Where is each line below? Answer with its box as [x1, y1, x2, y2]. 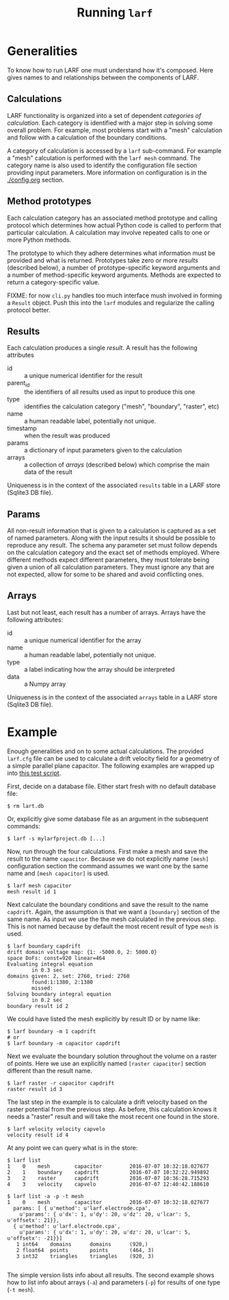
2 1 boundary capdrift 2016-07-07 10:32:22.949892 [7, 1168, 210, 1176]
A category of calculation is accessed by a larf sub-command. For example [7, 146, 222, 155]
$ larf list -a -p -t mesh [7, 1192, 84, 1200]
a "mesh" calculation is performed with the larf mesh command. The [7, 154, 201, 162]
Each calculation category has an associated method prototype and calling [7, 214, 217, 222]
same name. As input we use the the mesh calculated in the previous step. [7, 915, 217, 923]
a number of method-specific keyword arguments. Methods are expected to [7, 271, 221, 279]
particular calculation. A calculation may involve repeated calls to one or [7, 228, 211, 236]
